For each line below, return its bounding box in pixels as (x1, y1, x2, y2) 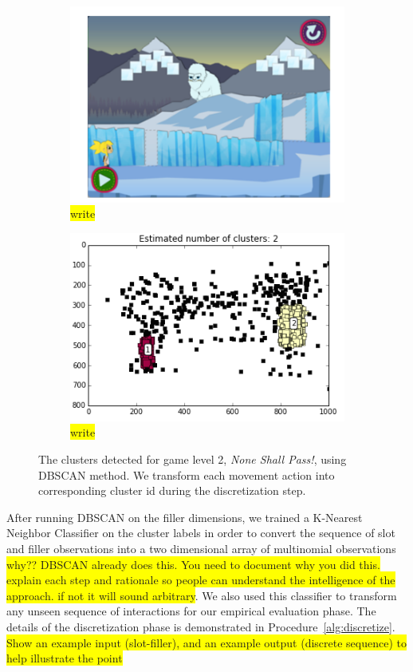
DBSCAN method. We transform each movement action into (38, 466, 335, 483)
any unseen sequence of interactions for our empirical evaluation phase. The (6, 603, 376, 619)
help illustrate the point (6, 650, 123, 666)
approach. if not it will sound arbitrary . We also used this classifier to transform (6, 587, 397, 603)
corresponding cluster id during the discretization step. (38, 482, 306, 499)
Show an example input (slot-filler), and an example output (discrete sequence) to (6, 634, 407, 650)
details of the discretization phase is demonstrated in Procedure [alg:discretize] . (6, 618, 395, 634)
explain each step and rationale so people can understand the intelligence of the (6, 571, 395, 588)
